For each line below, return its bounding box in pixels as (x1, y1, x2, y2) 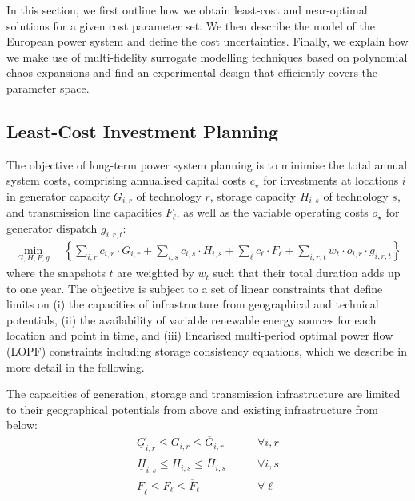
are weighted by (117, 264, 194, 281)
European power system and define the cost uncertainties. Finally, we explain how (6, 33, 409, 50)
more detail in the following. (6, 358, 145, 375)
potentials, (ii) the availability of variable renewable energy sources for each (6, 311, 377, 328)
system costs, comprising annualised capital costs (6, 172, 247, 189)
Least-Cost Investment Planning (6, 118, 279, 143)
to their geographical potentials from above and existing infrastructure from (6, 400, 378, 417)
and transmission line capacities (6, 204, 162, 221)
